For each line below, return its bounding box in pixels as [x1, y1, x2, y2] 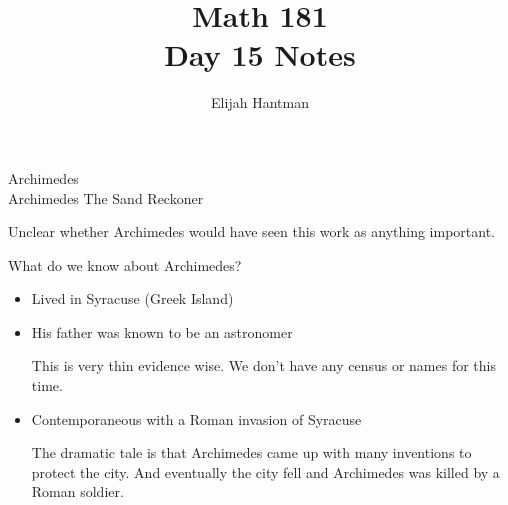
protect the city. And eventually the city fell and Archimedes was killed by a [31, 461, 500, 482]
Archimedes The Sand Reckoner [8, 187, 204, 208]
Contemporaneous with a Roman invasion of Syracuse [31, 408, 362, 429]
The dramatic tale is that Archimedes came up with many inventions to [31, 442, 472, 463]
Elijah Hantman [211, 92, 309, 113]
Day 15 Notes [164, 34, 356, 75]
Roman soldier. [31, 481, 124, 502]
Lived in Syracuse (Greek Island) [31, 288, 234, 309]
